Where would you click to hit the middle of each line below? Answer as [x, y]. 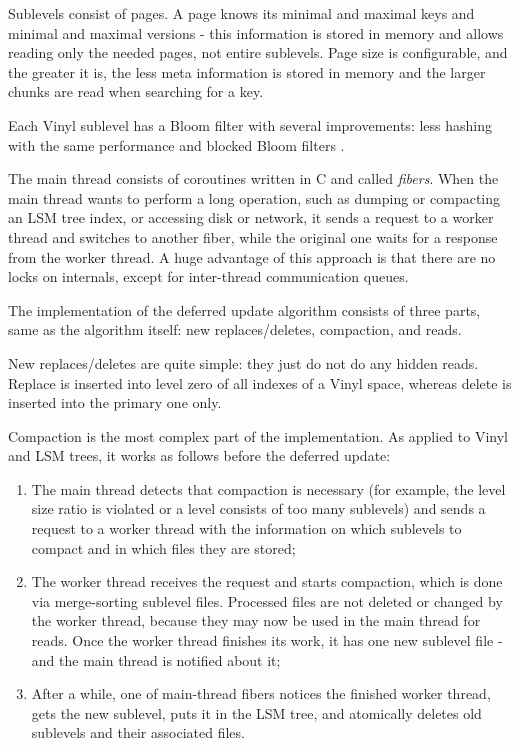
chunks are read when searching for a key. [136, 91]
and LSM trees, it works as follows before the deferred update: [199, 455]
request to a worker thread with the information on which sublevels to [246, 528]
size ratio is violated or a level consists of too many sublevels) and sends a [258, 508]
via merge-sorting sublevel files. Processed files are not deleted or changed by [267, 600]
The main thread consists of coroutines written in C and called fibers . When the [253, 178]
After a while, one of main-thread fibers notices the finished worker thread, [261, 693]
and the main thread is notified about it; [156, 659]
